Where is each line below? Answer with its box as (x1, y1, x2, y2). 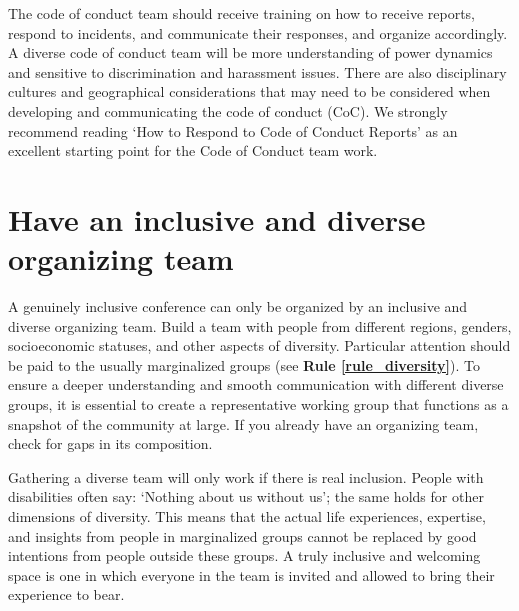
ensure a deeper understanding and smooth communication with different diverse (8, 374, 504, 395)
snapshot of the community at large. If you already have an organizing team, (8, 413, 479, 434)
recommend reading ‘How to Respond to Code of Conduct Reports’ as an (8, 120, 458, 141)
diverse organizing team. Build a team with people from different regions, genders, (8, 315, 512, 336)
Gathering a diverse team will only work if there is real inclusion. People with (8, 466, 484, 487)
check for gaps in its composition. (8, 433, 213, 454)
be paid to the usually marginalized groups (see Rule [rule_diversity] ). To (8, 354, 480, 375)
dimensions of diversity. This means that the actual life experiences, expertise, (8, 506, 486, 526)
